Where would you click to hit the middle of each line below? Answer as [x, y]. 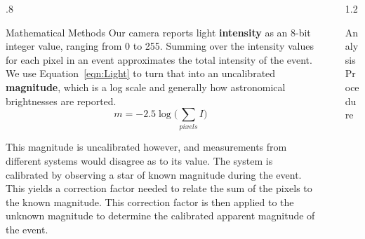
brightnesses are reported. [61, 101]
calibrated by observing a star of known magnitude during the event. [154, 174]
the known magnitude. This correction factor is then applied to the [150, 202]
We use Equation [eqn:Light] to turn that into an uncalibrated [141, 73]
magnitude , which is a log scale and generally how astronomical [146, 87]
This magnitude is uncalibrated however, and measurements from [146, 147]
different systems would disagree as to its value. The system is [139, 161]
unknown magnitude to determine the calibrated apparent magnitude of [160, 216]
